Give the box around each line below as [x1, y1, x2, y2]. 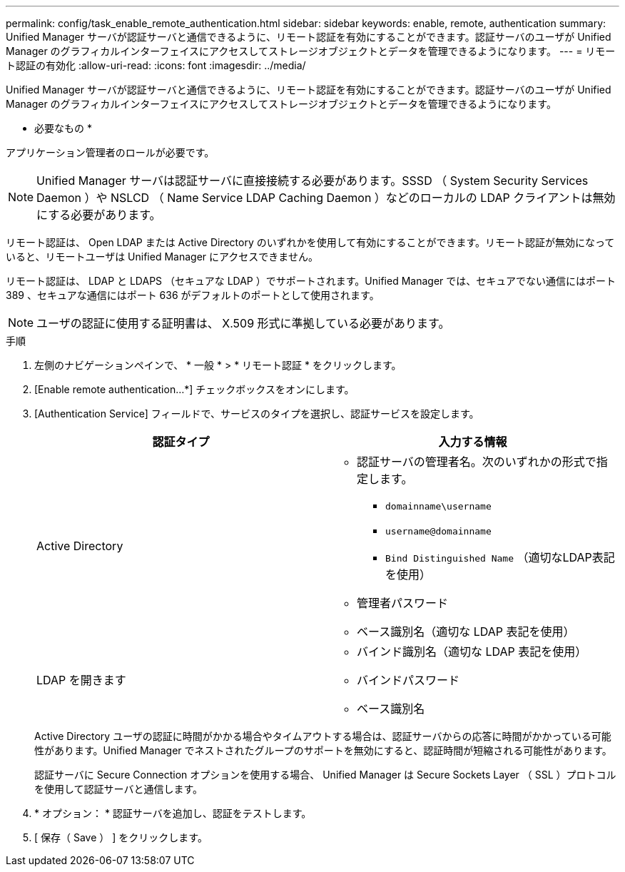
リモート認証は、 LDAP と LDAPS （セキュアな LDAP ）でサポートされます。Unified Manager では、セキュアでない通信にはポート [6, 275, 616, 287]
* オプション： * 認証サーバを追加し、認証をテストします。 [34, 807, 312, 819]
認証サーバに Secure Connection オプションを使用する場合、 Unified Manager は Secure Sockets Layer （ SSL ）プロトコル [34, 769, 616, 781]
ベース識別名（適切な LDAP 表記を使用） [357, 624, 575, 639]
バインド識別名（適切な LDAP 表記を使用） [357, 644, 587, 659]
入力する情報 [438, 435, 507, 449]
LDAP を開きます [36, 673, 126, 687]
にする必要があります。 [36, 208, 161, 222]
